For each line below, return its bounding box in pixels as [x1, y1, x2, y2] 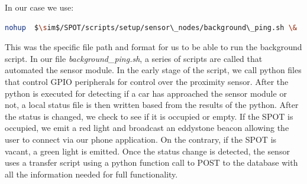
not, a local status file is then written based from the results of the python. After [5, 98, 299, 111]
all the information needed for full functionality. [5, 167, 178, 180]
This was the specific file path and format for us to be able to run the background [5, 41, 302, 53]
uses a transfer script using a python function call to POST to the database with [5, 156, 298, 169]
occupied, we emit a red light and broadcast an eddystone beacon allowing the [5, 121, 289, 134]
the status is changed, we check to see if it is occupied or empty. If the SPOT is [5, 110, 293, 122]
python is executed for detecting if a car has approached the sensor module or [5, 87, 287, 99]
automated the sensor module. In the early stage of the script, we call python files [5, 64, 302, 76]
